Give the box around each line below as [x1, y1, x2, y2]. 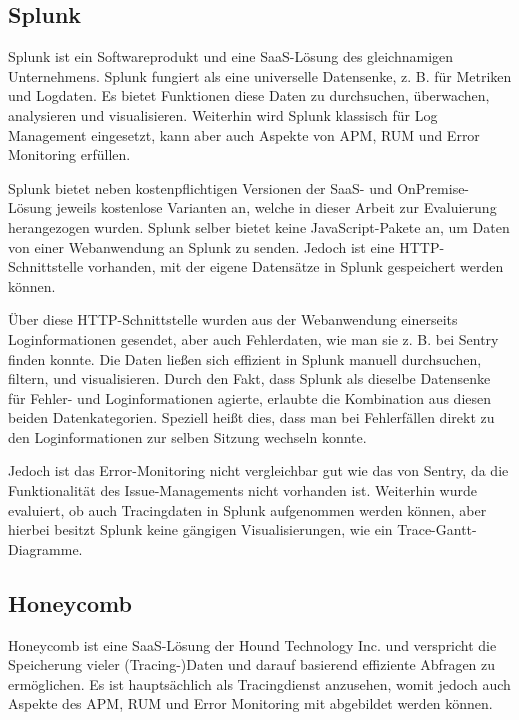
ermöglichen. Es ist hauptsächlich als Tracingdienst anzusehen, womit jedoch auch [8, 673, 511, 694]
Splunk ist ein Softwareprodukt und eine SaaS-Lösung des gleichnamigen [8, 46, 454, 67]
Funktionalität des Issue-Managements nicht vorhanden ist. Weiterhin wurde [8, 480, 477, 501]
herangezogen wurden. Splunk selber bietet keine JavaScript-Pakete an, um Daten [8, 216, 510, 237]
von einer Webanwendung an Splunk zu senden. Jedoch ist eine [8, 236, 395, 257]
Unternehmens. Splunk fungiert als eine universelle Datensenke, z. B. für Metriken [8, 65, 512, 86]
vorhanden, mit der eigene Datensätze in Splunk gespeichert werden [87, 256, 504, 277]
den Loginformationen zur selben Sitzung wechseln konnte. [8, 426, 367, 447]
